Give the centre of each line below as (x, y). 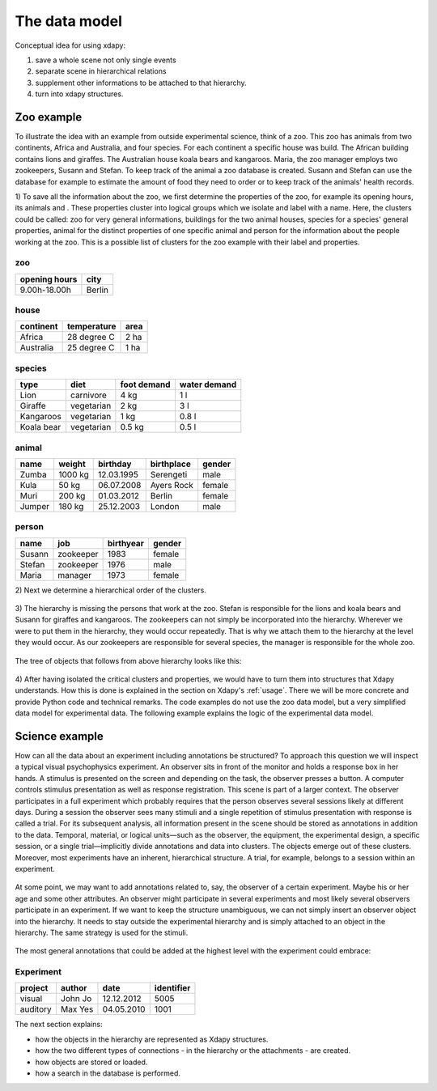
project (34, 988)
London (165, 506)
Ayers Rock (172, 485)
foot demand (145, 384)
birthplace (171, 464)
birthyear (126, 543)
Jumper (35, 506)
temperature (91, 326)
